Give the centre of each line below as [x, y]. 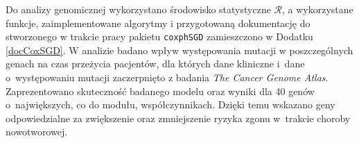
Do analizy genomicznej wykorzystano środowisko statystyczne [138, 9]
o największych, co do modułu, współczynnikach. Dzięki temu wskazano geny [170, 104]
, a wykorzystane [318, 9]
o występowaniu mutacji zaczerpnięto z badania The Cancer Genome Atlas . [167, 77]
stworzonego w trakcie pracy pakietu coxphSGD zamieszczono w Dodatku [159, 36]
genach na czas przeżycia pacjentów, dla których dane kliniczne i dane [155, 64]
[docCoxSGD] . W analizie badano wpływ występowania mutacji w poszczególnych [179, 50]
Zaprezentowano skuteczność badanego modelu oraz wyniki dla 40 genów [160, 91]
